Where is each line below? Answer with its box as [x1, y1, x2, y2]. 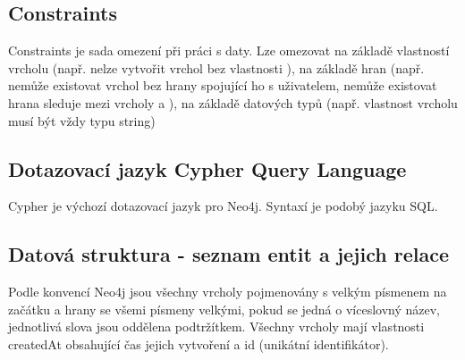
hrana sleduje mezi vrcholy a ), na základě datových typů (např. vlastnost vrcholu [8, 93, 458, 112]
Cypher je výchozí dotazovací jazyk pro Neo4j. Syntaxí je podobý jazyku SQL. [8, 197, 438, 215]
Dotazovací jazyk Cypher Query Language [8, 155, 407, 182]
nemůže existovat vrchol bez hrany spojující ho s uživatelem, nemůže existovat [8, 76, 437, 95]
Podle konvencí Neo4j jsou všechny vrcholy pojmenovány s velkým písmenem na [8, 282, 447, 301]
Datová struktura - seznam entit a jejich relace [8, 240, 449, 268]
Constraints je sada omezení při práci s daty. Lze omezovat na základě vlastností [8, 41, 450, 60]
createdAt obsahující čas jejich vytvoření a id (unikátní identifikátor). [8, 334, 389, 353]
